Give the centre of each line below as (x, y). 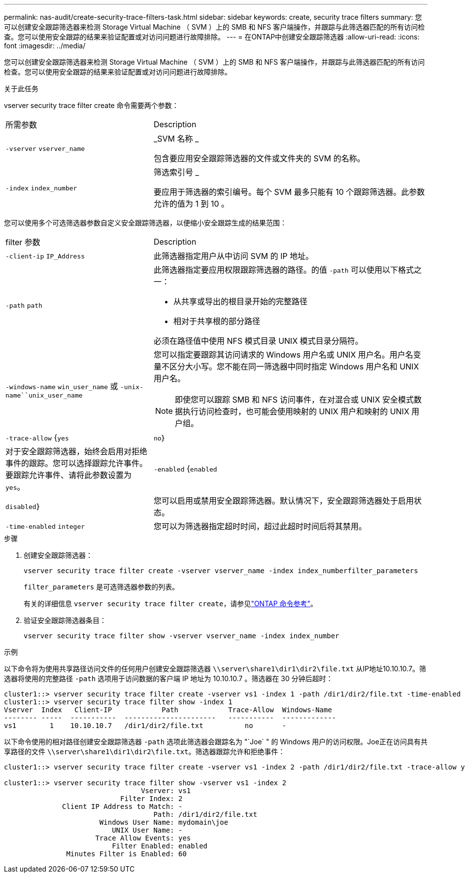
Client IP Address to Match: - (122, 806)
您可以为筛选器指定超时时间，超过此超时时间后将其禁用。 (260, 526)
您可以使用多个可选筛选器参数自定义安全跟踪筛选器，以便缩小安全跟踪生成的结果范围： (145, 223)
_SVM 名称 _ (176, 139)
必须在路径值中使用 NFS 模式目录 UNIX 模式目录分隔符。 (258, 341)
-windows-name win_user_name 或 (62, 386)
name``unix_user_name (44, 395)
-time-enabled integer (45, 527)
